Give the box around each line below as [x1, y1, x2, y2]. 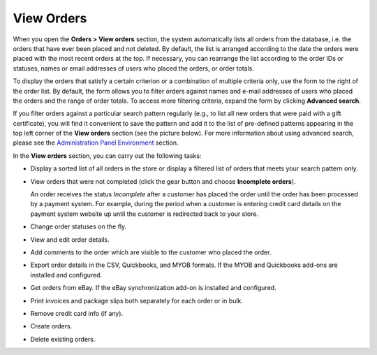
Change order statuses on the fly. [30, 222, 127, 231]
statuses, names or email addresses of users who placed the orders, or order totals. [13, 64, 255, 73]
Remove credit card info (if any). [30, 309, 124, 317]
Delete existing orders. [30, 335, 96, 343]
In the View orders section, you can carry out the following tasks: [13, 151, 202, 160]
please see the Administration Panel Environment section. [13, 138, 179, 147]
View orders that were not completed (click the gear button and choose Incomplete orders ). [30, 177, 296, 185]
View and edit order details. [30, 235, 110, 244]
